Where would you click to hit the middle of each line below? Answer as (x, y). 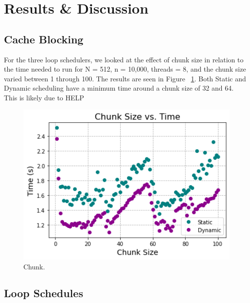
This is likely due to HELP (44, 97)
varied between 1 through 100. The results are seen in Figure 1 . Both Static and (125, 78)
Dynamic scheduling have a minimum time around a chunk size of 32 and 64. (119, 88)
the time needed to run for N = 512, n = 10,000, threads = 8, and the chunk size (125, 69)
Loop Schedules (44, 293)
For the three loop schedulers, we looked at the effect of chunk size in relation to (124, 59)
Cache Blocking (44, 39)
